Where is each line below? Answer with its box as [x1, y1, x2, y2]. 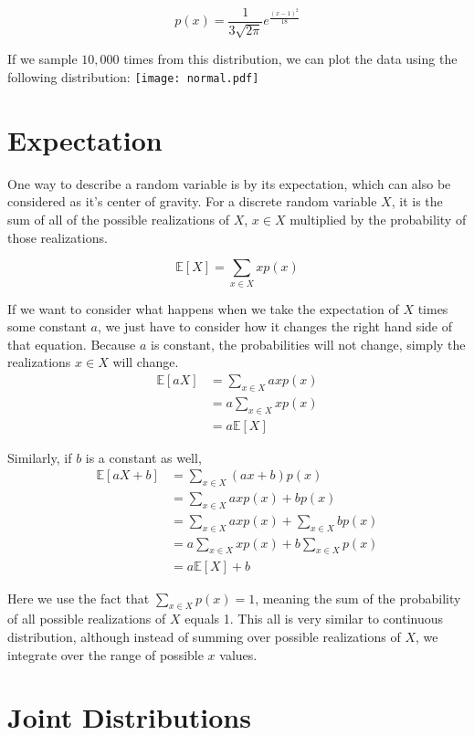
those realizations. [7, 227, 108, 247]
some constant [7, 317, 87, 336]
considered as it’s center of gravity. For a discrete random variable [7, 192, 377, 211]
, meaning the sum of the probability [255, 588, 461, 607]
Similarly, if [7, 447, 72, 467]
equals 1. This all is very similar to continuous [184, 609, 444, 628]
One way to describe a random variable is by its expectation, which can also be [7, 173, 451, 193]
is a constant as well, [85, 447, 202, 467]
